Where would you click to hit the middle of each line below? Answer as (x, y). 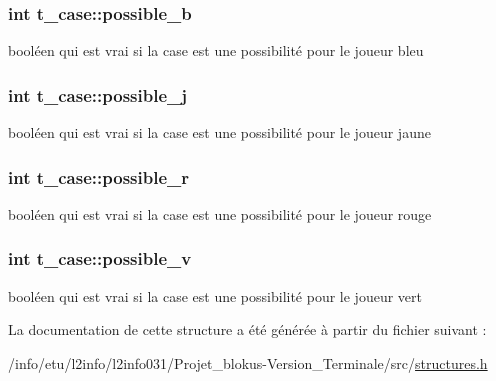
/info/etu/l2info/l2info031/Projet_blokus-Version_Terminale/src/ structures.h (248, 362)
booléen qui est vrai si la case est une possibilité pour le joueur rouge (220, 213)
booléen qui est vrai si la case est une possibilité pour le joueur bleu (216, 50)
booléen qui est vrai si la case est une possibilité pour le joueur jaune (219, 132)
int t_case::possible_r (98, 176)
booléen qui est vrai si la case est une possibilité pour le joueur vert (215, 295)
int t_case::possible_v (100, 258)
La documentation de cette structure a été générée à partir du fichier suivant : (247, 329)
